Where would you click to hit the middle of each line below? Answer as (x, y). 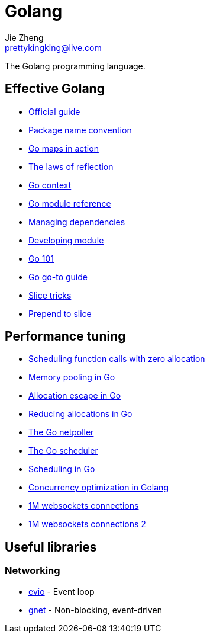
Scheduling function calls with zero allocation (117, 359)
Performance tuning (65, 336)
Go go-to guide (58, 277)
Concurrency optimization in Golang (98, 488)
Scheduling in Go (62, 469)
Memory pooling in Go (72, 377)
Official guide (54, 111)
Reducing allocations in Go (80, 414)
